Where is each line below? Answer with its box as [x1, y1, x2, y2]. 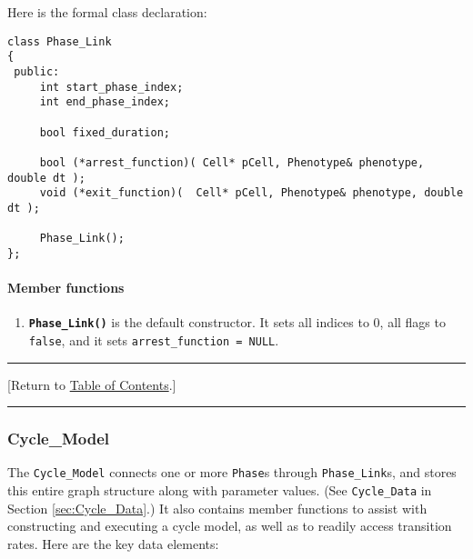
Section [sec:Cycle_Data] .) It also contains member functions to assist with [7, 498, 428, 517]
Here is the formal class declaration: [7, 3, 207, 21]
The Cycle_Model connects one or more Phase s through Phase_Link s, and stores [7, 463, 457, 482]
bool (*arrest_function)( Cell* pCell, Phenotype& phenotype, [39, 155, 425, 169]
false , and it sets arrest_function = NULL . [28, 330, 279, 349]
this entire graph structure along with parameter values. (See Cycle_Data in [7, 481, 432, 500]
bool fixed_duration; [39, 125, 170, 139]
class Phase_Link [7, 35, 112, 48]
